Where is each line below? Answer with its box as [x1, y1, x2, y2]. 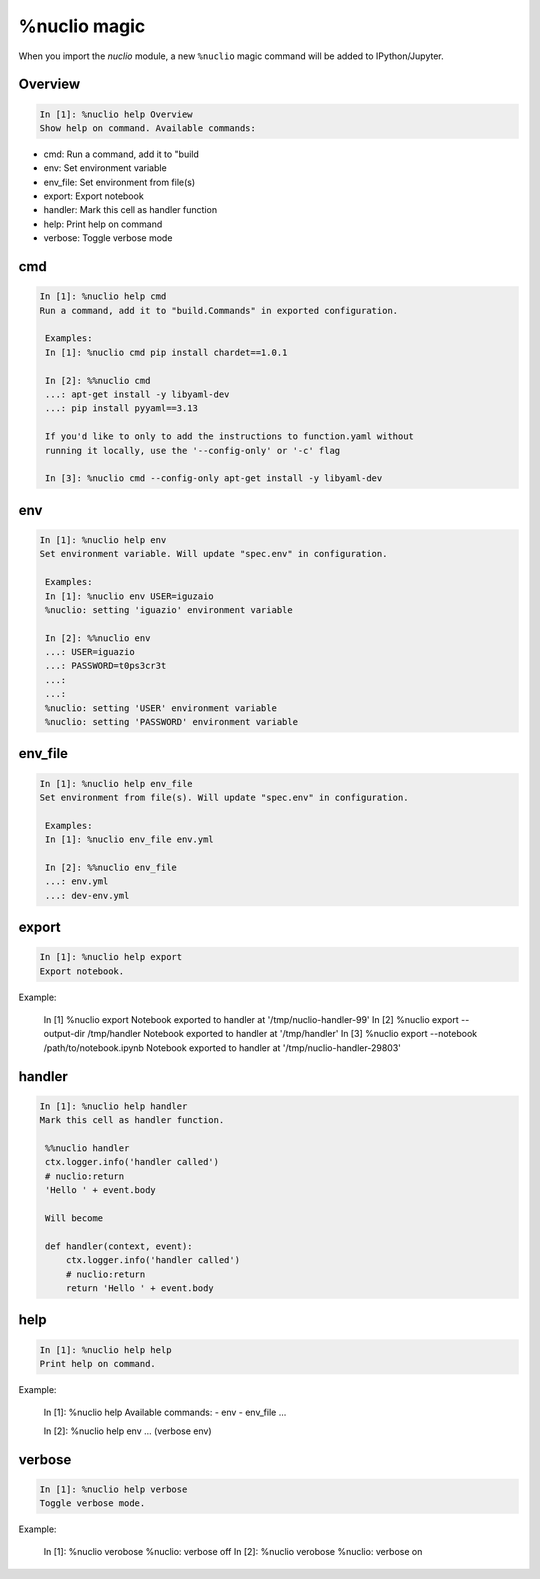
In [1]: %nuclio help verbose [39, 1483, 188, 1495]
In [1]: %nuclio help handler [39, 1100, 188, 1112]
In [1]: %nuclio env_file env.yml [45, 834, 214, 845]
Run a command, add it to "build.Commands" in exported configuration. [39, 305, 399, 316]
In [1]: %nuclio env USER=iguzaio [45, 590, 214, 602]
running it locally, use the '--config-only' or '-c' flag [45, 445, 341, 456]
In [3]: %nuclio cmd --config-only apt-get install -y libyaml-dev [45, 473, 383, 484]
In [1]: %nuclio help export [39, 951, 183, 963]
